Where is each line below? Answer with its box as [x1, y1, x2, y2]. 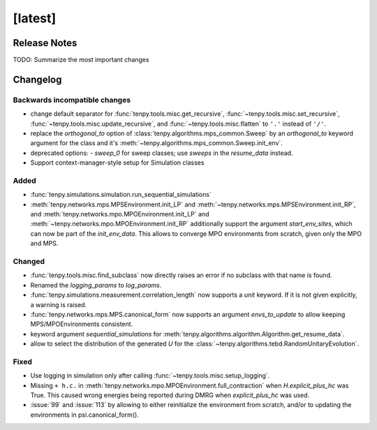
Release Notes [13, 37, 77, 49]
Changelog [13, 73, 62, 85]
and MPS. [30, 239, 59, 248]
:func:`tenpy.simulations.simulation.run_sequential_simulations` [30, 191, 212, 199]
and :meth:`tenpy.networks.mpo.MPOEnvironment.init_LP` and [30, 210, 209, 218]
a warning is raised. [30, 300, 87, 309]
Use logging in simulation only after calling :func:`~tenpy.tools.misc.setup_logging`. [30, 371, 270, 380]
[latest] [13, 10, 57, 26]
